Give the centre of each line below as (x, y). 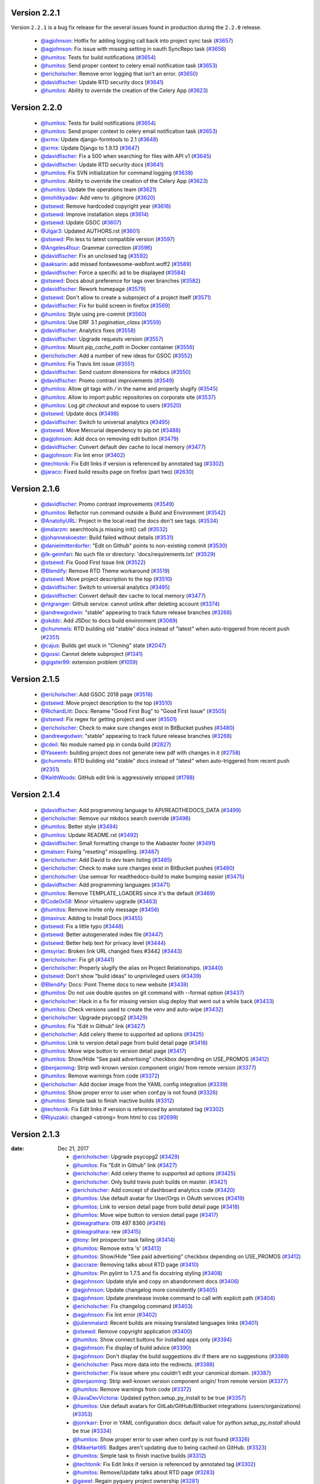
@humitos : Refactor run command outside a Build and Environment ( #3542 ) (133, 512)
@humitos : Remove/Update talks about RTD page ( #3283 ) (144, 1473)
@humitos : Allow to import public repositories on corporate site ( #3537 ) (128, 397)
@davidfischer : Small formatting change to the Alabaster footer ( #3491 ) (128, 844)
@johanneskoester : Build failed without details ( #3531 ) (107, 538)
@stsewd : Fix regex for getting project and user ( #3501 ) (109, 719)
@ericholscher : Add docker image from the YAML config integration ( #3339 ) (134, 1084)
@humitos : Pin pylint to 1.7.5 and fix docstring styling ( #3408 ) (148, 1273)
